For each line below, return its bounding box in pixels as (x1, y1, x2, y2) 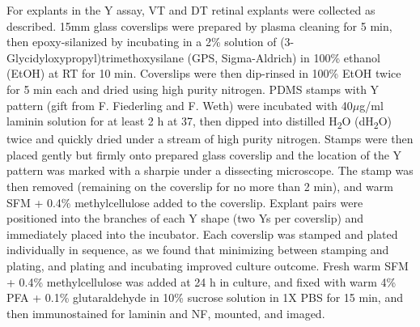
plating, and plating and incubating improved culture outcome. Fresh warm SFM (6, 257, 409, 274)
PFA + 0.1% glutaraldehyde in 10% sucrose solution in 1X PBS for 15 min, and (6, 289, 403, 306)
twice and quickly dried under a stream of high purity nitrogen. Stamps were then (6, 130, 414, 147)
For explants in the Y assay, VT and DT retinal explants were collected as (6, 2, 375, 18)
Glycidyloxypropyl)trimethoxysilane (6, 49, 184, 66)
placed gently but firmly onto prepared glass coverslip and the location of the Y (6, 146, 402, 163)
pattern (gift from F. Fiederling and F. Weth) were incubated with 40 (6, 96, 353, 113)
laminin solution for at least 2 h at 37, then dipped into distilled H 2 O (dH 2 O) (6, 113, 392, 131)
